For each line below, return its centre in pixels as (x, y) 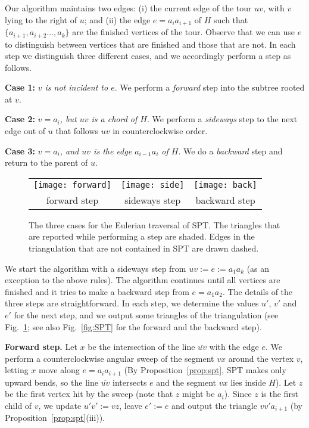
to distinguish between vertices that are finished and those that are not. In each (150, 44)
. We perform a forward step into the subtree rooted (210, 87)
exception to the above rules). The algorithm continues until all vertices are (143, 280)
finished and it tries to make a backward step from (97, 291)
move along (59, 370)
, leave (131, 406)
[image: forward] (72, 184)
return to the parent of (46, 162)
